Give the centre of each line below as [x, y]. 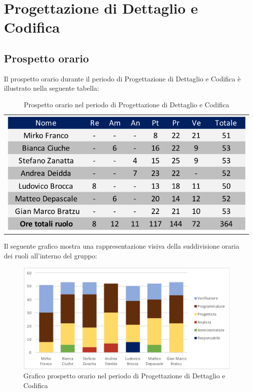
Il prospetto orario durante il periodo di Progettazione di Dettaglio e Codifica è [122, 78]
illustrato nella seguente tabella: [52, 88]
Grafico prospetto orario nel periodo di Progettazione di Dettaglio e [124, 376]
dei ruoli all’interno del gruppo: [51, 256]
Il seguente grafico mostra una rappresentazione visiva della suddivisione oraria [122, 246]
